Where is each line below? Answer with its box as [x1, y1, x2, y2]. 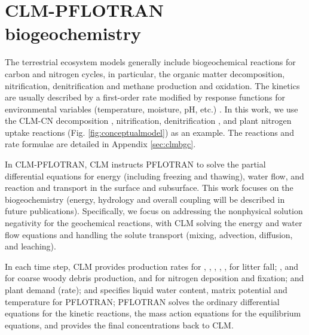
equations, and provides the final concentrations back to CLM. [5, 318, 234, 331]
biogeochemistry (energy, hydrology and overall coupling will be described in [5, 193, 285, 205]
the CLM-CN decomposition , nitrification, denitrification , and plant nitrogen [5, 114, 292, 127]
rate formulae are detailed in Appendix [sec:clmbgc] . [5, 138, 196, 150]
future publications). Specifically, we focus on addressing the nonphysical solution [5, 205, 303, 217]
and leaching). [5, 240, 56, 252]
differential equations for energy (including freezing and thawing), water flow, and [5, 169, 304, 182]
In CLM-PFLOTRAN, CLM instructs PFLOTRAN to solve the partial [5, 158, 266, 170]
